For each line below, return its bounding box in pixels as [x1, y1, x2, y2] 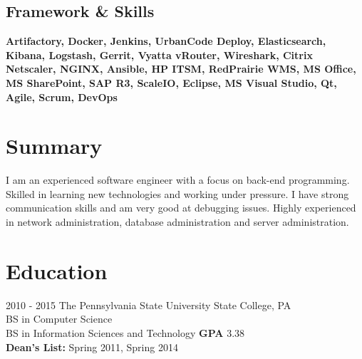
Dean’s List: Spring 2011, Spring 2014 [6, 339, 178, 354]
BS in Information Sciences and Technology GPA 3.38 [6, 325, 245, 340]
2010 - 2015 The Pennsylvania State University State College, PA [6, 297, 291, 312]
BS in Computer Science [6, 311, 113, 326]
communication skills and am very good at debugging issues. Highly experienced [6, 200, 356, 215]
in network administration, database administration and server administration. [6, 214, 349, 229]
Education [6, 256, 108, 285]
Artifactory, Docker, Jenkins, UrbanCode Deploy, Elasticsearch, [6, 33, 326, 48]
